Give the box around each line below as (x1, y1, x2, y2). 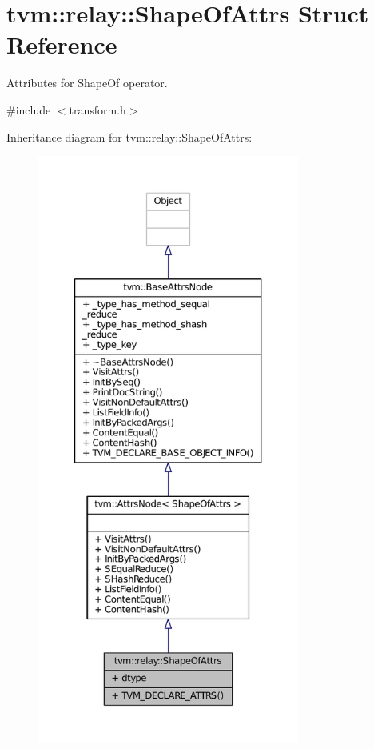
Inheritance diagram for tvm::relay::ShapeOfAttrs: (6, 128, 253, 145)
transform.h (69, 101, 126, 118)
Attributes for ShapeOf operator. (6, 74, 168, 91)
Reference (6, 28, 117, 61)
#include (6, 101, 51, 118)
